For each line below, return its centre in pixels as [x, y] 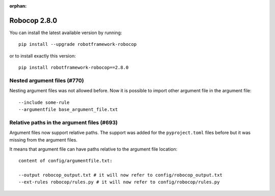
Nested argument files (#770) [47, 80]
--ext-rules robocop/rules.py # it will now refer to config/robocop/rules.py [119, 182]
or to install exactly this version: [43, 55]
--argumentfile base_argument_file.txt [68, 109]
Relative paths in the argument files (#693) [64, 122]
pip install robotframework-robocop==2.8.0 [74, 68]
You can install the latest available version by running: [66, 33]
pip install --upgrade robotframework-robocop [78, 44]
